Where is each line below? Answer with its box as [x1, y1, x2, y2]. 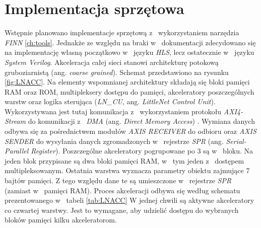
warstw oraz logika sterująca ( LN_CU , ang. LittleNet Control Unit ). [5, 96, 216, 107]
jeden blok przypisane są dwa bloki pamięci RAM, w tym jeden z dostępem [5, 155, 244, 166]
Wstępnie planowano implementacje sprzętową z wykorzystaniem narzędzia [5, 27, 239, 38]
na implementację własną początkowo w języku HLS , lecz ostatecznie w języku [5, 47, 254, 57]
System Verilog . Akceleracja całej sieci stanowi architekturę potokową [5, 56, 219, 67]
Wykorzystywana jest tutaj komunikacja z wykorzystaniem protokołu [5, 106, 222, 116]
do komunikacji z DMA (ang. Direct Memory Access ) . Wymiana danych [28, 116, 255, 126]
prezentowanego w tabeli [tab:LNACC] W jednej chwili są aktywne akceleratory [5, 195, 254, 205]
